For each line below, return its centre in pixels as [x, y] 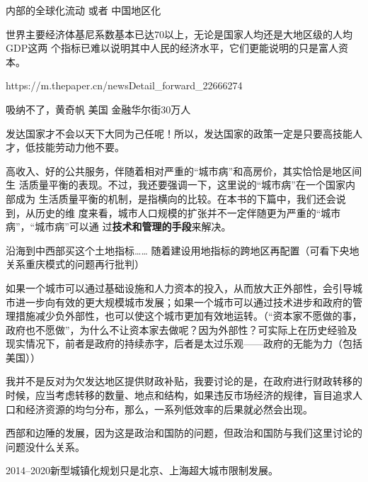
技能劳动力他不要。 [80, 147]
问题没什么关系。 [45, 446]
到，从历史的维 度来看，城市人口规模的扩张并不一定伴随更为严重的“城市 [173, 212]
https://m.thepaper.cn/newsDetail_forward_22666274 [124, 85]
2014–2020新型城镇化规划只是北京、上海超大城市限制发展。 [142, 470]
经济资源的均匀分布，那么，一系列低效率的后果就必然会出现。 [169, 409]
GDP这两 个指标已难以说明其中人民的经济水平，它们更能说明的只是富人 [172, 48]
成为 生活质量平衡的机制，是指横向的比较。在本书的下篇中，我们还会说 [180, 198]
